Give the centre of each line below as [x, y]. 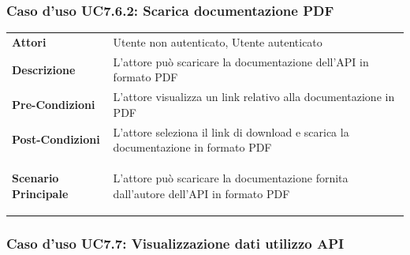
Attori [29, 41]
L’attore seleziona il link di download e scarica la [231, 131]
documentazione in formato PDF [192, 147]
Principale [40, 193]
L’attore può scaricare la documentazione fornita [231, 178]
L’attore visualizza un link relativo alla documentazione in [254, 97]
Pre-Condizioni [54, 105]
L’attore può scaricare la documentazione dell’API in [241, 61]
